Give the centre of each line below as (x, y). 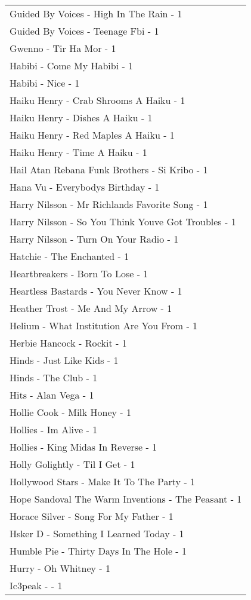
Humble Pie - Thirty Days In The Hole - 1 (98, 551)
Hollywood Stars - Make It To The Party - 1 (103, 481)
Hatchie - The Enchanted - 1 (69, 256)
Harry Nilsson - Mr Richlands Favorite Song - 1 (109, 204)
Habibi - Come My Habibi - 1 (72, 65)
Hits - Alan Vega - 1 (52, 395)
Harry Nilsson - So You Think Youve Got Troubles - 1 (123, 221)
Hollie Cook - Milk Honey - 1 (70, 412)
